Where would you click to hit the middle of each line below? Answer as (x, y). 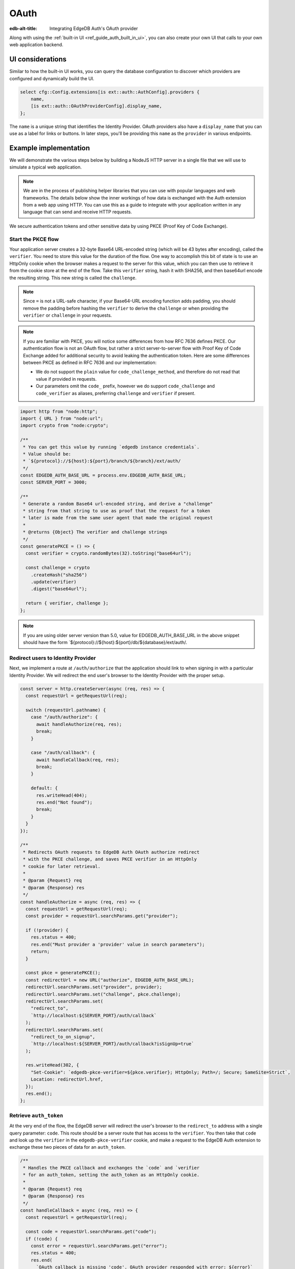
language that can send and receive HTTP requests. (77, 212)
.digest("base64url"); (59, 589)
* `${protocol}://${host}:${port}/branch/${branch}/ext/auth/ (102, 461)
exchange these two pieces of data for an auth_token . (68, 1147)
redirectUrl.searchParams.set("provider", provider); (94, 987)
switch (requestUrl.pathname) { (66, 710)
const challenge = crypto (58, 568)
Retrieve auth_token (36, 1115)
